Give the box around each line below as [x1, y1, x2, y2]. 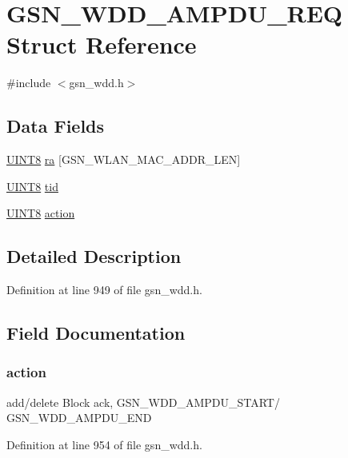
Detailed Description [6, 244, 182, 269]
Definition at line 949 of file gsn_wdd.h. [6, 281, 202, 298]
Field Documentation [6, 321, 186, 345]
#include [6, 74, 51, 91]
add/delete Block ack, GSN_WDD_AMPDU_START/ [6, 393, 280, 410]
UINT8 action [6, 205, 75, 221]
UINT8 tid [6, 177, 58, 194]
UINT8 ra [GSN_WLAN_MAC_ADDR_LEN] [6, 151, 241, 168]
